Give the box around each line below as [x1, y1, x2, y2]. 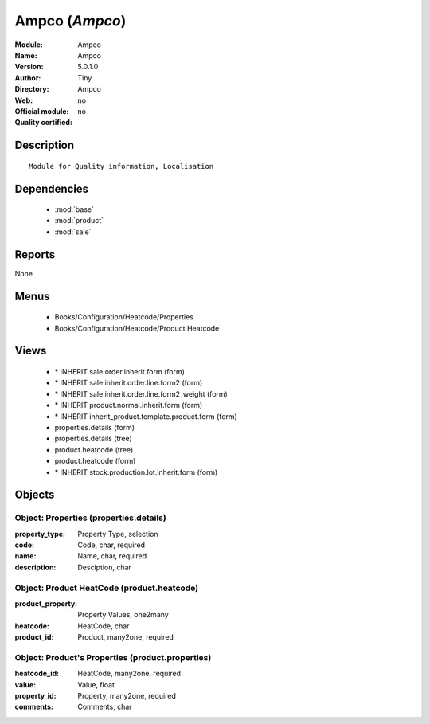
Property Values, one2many [77, 610, 169, 620]
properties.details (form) [54, 422, 135, 432]
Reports [14, 248, 56, 261]
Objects [14, 488, 55, 502]
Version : [14, 62, 44, 72]
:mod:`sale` [54, 227, 92, 237]
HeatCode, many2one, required [77, 669, 182, 679]
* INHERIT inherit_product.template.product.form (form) [54, 411, 238, 421]
